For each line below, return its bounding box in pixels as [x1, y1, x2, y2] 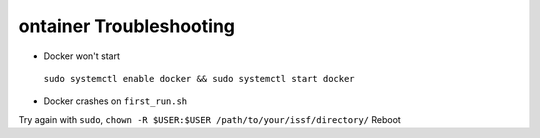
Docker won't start [43, 50, 120, 62]
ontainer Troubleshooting [18, 15, 235, 37]
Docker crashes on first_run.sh [43, 95, 188, 107]
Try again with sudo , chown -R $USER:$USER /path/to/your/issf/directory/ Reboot [18, 113, 402, 125]
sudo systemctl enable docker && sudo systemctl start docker [43, 73, 355, 84]
